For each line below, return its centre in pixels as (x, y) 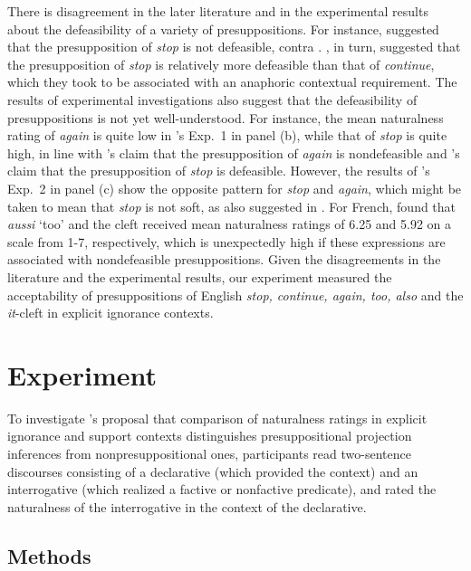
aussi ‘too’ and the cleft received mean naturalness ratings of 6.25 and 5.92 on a (230, 224)
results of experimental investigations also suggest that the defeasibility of (212, 99)
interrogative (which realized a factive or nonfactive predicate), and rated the (222, 489)
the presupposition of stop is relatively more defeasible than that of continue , (221, 64)
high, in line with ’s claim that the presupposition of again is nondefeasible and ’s (234, 152)
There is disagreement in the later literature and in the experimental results (218, 11)
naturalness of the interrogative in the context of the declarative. (187, 506)
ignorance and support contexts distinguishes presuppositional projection (210, 436)
